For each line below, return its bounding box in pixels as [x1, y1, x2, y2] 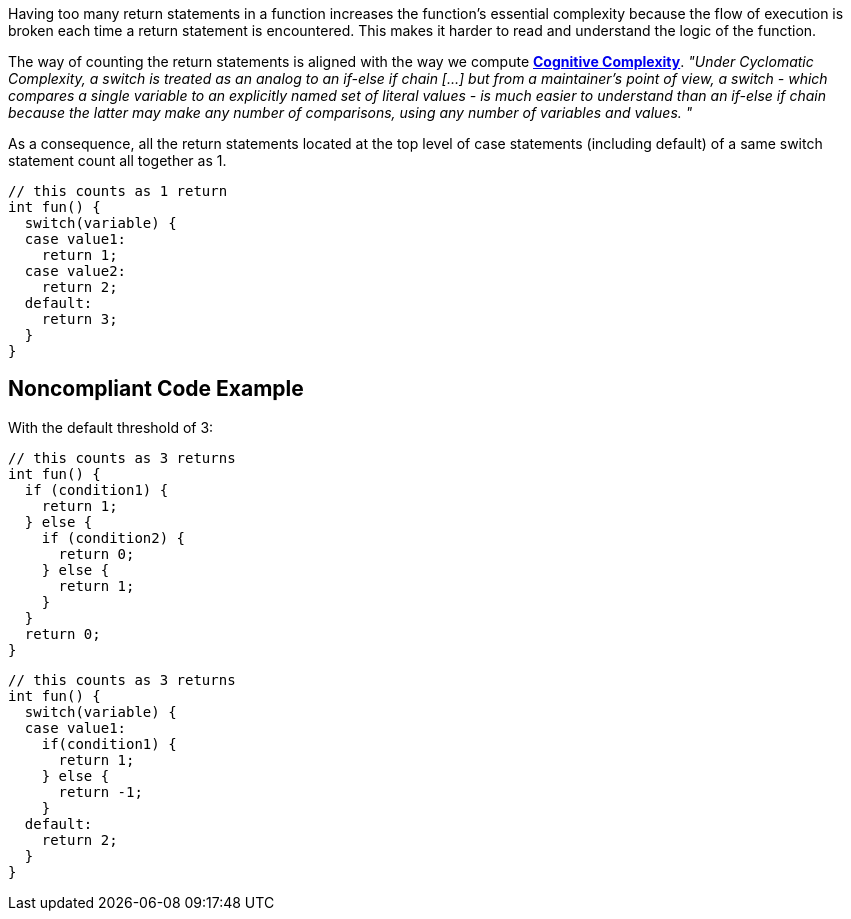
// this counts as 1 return [8, 183, 228, 199]
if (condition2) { [41, 529, 186, 546]
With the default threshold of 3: [8, 418, 214, 436]
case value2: [24, 263, 127, 279]
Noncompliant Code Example [8, 376, 304, 402]
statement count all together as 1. [8, 152, 227, 169]
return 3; [41, 311, 118, 327]
